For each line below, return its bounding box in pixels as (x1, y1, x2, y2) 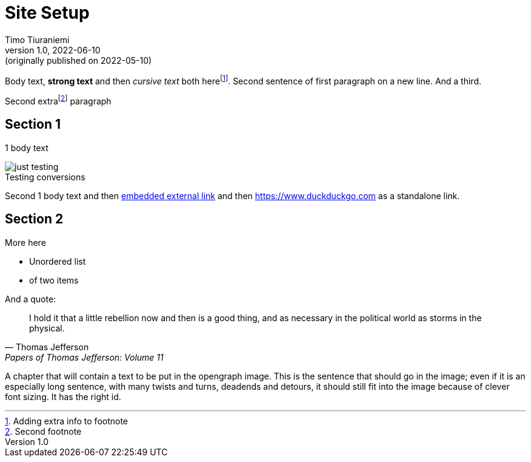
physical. (29, 322, 65, 333)
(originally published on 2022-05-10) (5, 55, 152, 66)
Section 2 (5, 211, 64, 227)
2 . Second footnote (5, 426, 82, 437)
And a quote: (5, 293, 56, 304)
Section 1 (5, 117, 61, 132)
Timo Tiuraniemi (5, 34, 70, 45)
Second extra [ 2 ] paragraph (5, 94, 112, 107)
